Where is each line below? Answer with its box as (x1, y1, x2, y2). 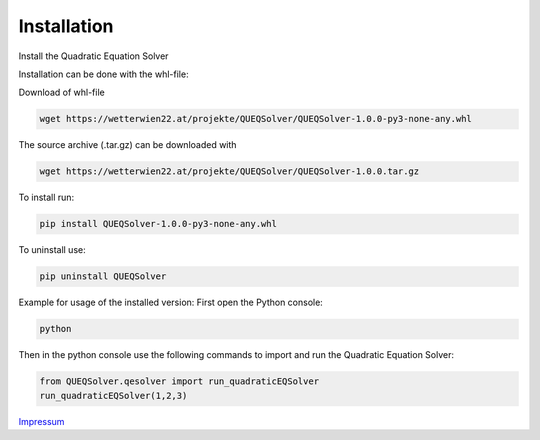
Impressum (18, 415, 65, 427)
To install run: (18, 191, 75, 204)
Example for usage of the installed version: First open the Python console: (18, 296, 324, 309)
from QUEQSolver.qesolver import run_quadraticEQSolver (39, 376, 320, 387)
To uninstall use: (18, 244, 86, 256)
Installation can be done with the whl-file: (18, 68, 189, 80)
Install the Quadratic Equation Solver (18, 50, 169, 62)
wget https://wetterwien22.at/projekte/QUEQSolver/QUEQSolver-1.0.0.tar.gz (39, 166, 420, 177)
